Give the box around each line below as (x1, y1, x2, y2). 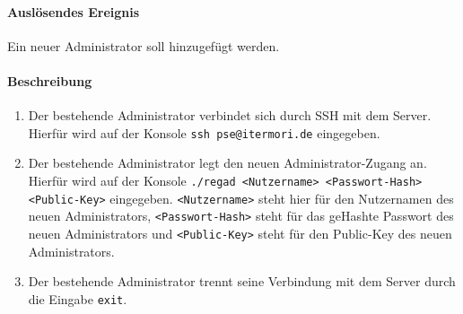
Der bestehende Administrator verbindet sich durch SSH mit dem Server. (28, 106, 432, 125)
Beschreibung (7, 71, 92, 90)
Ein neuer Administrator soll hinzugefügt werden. (7, 36, 280, 55)
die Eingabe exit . (28, 289, 127, 308)
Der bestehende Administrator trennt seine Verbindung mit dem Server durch (28, 272, 456, 291)
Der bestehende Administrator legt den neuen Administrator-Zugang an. (28, 153, 427, 172)
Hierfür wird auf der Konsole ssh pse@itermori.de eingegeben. (28, 123, 380, 142)
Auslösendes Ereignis (7, 2, 140, 21)
